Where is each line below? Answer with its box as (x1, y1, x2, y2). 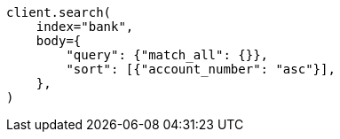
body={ (36, 34, 82, 48)
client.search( (6, 5, 112, 19)
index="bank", (36, 19, 134, 34)
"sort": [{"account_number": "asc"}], (66, 62, 336, 76)
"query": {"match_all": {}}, (66, 48, 269, 62)
